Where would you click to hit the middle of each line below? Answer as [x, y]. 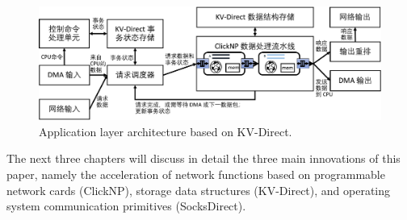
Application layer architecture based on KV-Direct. [166, 131]
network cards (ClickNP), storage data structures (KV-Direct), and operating [199, 190]
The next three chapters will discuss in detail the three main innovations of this [203, 158]
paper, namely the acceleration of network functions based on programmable [196, 174]
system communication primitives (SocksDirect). [126, 206]
